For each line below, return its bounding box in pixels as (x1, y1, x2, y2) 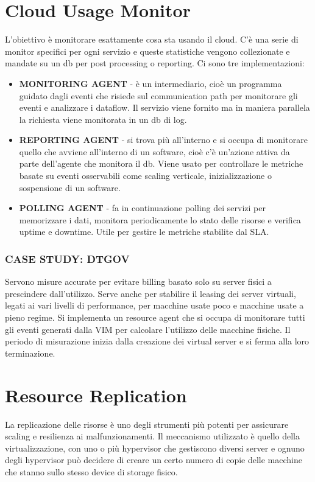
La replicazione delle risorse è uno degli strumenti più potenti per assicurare (5, 417, 289, 430)
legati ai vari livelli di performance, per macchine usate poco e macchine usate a (5, 299, 304, 312)
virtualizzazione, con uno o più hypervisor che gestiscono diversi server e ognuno (5, 441, 305, 454)
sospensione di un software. (19, 181, 121, 194)
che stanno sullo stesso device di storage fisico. (5, 465, 178, 478)
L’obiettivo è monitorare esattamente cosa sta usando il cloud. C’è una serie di (5, 33, 299, 46)
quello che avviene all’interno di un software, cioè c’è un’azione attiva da (19, 145, 290, 158)
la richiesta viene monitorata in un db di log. (19, 113, 187, 125)
